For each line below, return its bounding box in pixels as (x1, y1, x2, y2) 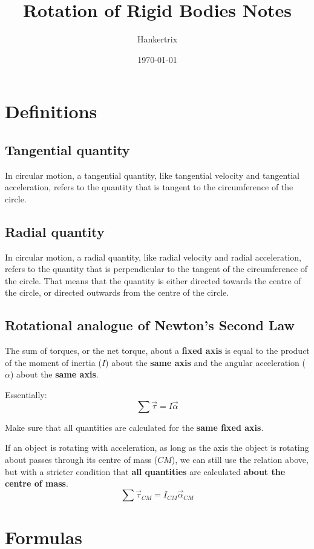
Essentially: (5, 388, 47, 401)
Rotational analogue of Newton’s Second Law (5, 316, 295, 334)
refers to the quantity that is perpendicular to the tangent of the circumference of (5, 262, 308, 275)
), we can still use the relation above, (171, 453, 309, 466)
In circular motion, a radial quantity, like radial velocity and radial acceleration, (5, 250, 301, 263)
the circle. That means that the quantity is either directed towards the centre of (5, 274, 301, 287)
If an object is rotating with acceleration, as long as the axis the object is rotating (5, 441, 309, 454)
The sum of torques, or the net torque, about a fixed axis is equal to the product (5, 344, 310, 357)
